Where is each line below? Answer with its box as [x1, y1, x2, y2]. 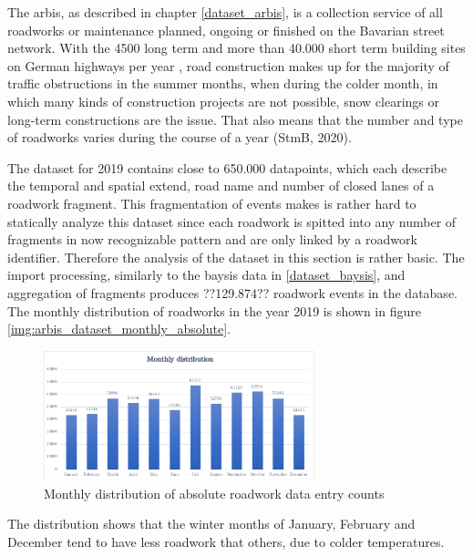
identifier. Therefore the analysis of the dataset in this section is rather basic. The [7, 247, 465, 266]
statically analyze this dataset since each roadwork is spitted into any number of [7, 211, 457, 231]
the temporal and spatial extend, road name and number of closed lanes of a [7, 176, 435, 195]
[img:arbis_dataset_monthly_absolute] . [7, 319, 231, 338]
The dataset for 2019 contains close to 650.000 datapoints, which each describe [7, 158, 447, 177]
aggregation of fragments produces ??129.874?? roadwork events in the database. [7, 283, 458, 302]
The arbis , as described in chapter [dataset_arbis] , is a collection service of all [7, 3, 443, 21]
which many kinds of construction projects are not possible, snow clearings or [7, 91, 440, 110]
